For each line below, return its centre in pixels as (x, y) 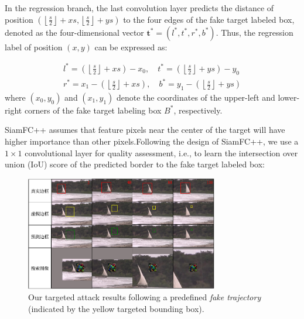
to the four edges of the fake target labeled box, (209, 19)
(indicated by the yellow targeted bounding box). (116, 308)
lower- (289, 97)
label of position (34, 47)
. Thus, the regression (255, 32)
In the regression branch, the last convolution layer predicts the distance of (139, 8)
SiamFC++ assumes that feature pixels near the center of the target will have (145, 130)
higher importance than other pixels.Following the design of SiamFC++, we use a (152, 141)
